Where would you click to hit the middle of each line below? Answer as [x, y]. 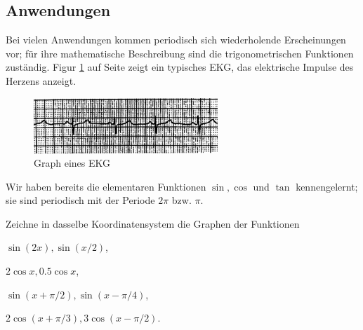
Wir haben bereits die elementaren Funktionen [106, 186]
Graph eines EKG [72, 163]
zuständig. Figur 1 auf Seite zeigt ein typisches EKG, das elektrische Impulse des [180, 67]
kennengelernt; [327, 186]
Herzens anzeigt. [41, 80]
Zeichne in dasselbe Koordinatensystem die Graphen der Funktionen [153, 223]
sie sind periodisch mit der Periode [80, 200]
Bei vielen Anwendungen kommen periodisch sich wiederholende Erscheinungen [176, 40]
